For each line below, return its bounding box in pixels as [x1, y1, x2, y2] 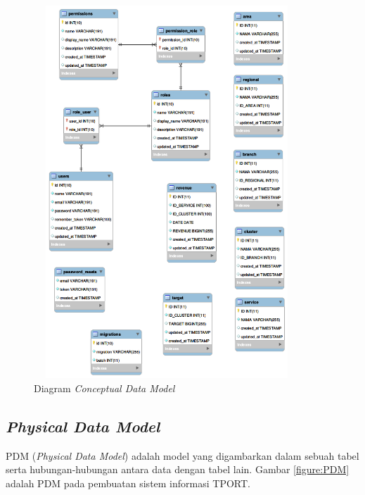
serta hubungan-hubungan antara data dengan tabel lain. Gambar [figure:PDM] [6, 462, 350, 477]
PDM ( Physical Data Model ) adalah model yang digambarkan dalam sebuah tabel [6, 448, 359, 463]
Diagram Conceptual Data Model [34, 380, 175, 395]
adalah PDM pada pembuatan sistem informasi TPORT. [6, 475, 250, 490]
